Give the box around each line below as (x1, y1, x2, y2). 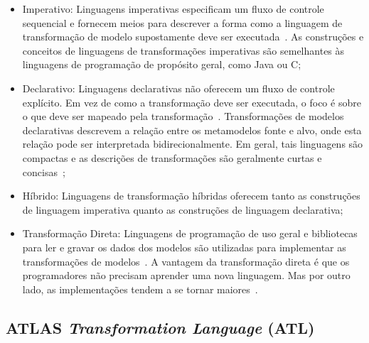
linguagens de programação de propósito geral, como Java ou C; (22, 57, 301, 72)
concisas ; (22, 164, 65, 179)
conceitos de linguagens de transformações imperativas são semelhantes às (22, 43, 345, 58)
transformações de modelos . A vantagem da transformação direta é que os (22, 254, 350, 268)
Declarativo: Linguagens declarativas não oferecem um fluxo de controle (22, 80, 335, 95)
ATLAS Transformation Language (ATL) (6, 316, 315, 338)
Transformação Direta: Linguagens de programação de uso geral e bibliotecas (22, 226, 358, 241)
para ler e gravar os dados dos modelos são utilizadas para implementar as (22, 239, 346, 254)
